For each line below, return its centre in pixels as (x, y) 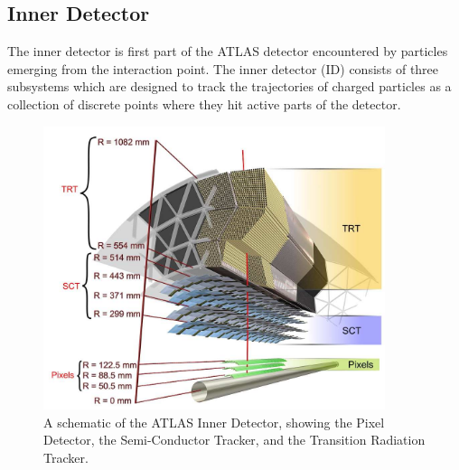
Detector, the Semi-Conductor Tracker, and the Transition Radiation (234, 440)
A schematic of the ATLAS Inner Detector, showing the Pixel (214, 422)
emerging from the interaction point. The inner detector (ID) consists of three (223, 68)
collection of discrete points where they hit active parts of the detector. (204, 103)
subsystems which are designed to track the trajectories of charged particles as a (229, 86)
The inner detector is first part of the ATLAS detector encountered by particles (228, 51)
